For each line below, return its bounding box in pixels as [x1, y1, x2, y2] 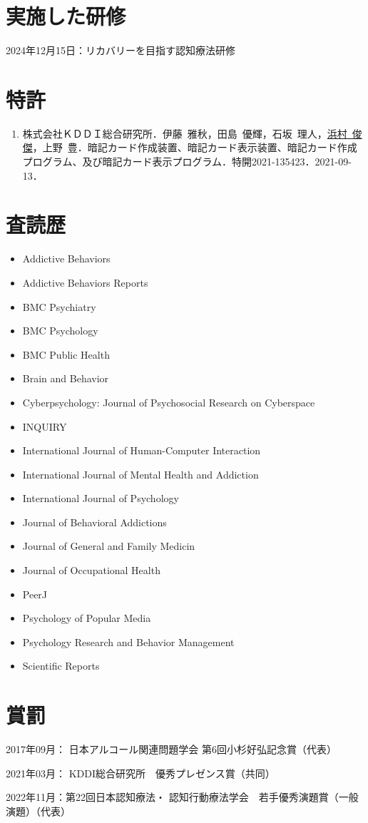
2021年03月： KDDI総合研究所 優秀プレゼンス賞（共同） [6, 765, 275, 780]
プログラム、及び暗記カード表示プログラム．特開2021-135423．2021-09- [22, 154, 352, 169]
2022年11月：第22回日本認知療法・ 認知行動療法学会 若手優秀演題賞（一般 [6, 789, 359, 804]
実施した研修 [6, 1, 126, 31]
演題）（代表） [6, 803, 71, 818]
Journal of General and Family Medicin [22, 538, 195, 553]
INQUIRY [22, 419, 67, 434]
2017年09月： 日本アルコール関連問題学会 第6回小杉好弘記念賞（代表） [6, 742, 337, 757]
